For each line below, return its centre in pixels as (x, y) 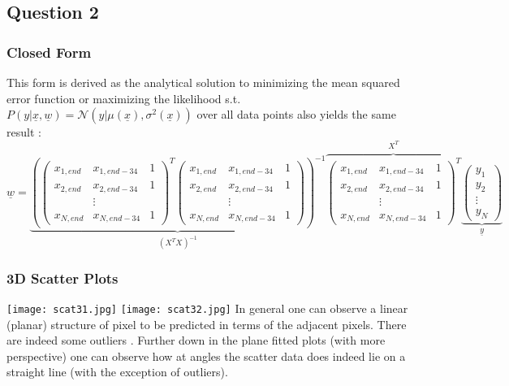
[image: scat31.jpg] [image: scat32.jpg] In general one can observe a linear (207, 308)
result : (24, 132)
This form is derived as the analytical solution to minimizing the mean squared (203, 82)
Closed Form (49, 52)
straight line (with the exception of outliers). (117, 372)
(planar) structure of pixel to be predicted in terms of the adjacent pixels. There (207, 324)
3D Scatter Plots (63, 278)
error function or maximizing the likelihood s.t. (124, 98)
